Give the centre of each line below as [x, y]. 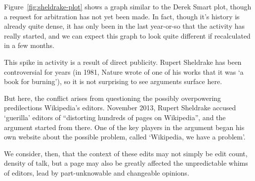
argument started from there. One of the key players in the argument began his [124, 127]
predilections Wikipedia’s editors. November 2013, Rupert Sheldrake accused [120, 108]
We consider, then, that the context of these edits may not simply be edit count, [126, 153]
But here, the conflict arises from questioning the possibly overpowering [113, 98]
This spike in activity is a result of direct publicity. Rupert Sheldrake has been [123, 62]
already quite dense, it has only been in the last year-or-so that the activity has [124, 26]
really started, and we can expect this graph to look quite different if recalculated [127, 35]
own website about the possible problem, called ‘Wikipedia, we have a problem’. [125, 137]
